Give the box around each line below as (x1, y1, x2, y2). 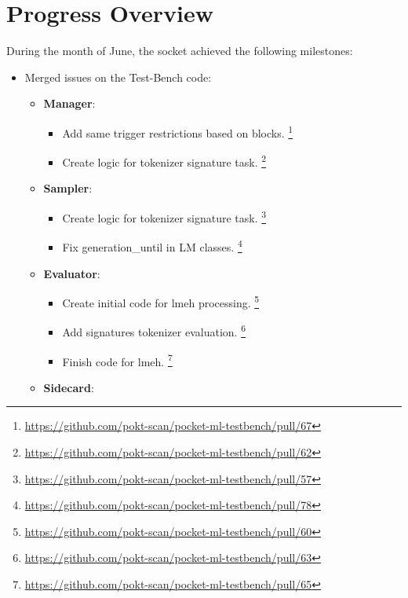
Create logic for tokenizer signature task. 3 (62, 207, 267, 226)
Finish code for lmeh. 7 (62, 350, 173, 369)
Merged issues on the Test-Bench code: (24, 68, 212, 85)
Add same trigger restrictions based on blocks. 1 (62, 122, 293, 141)
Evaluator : (43, 265, 100, 281)
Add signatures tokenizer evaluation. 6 (62, 321, 246, 339)
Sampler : (43, 180, 93, 196)
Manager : (43, 95, 96, 112)
